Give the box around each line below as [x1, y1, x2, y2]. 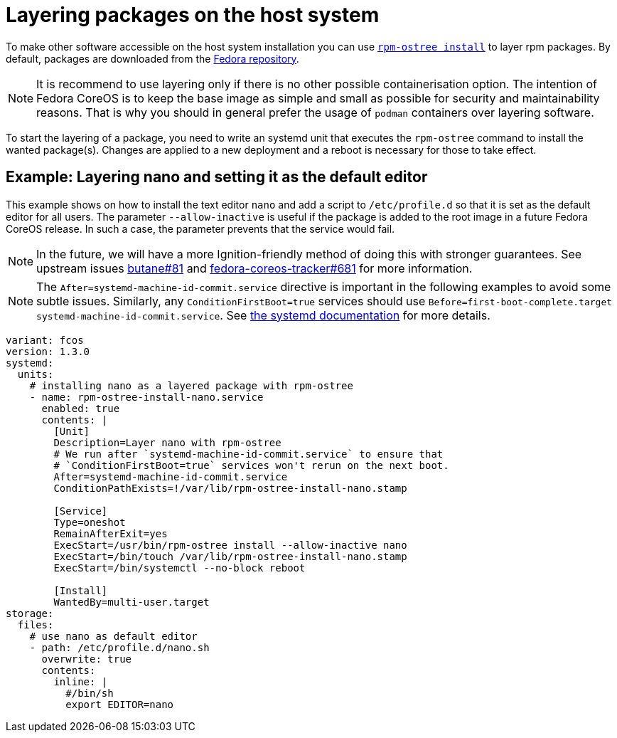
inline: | [53, 675, 108, 687]
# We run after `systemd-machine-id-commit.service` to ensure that [53, 448, 444, 460]
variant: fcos [6, 334, 84, 346]
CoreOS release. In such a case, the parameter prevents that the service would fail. [6, 222, 395, 235]
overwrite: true [41, 653, 132, 665]
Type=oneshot [53, 516, 126, 528]
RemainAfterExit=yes [53, 527, 168, 539]
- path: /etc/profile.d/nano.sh [29, 641, 210, 653]
